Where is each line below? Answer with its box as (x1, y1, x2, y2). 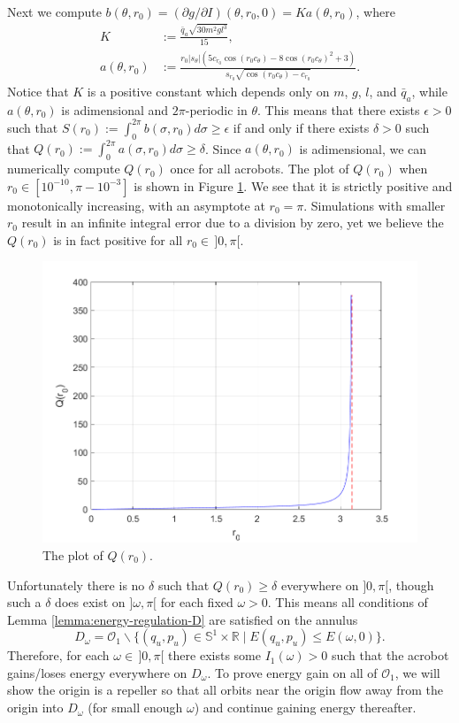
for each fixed (160, 593, 233, 611)
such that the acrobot (331, 646, 449, 665)
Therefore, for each (7, 646, 110, 665)
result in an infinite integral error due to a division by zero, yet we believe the (21, 213, 444, 232)
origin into (7, 698, 64, 717)
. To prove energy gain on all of (207, 663, 378, 681)
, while (411, 82, 448, 101)
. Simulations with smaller (303, 196, 446, 214)
